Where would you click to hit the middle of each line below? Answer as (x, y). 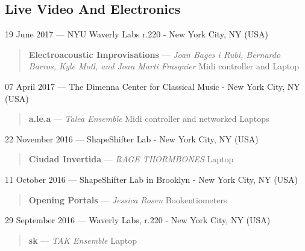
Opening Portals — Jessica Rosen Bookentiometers (128, 199)
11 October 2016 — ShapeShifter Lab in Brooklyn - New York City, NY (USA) (151, 179)
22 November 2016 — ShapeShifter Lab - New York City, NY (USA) (132, 138)
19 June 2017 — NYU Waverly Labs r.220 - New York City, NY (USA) (137, 34)
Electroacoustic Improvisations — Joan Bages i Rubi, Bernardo (155, 54)
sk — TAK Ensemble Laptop (83, 240)
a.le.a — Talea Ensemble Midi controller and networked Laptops (149, 119)
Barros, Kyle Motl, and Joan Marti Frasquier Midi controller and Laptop (164, 66)
